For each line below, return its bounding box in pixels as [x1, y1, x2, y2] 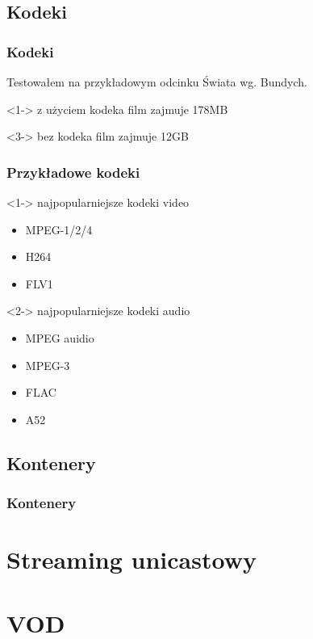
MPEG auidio [25, 329, 94, 346]
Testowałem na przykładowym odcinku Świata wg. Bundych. [6, 74, 307, 90]
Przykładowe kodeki [6, 162, 140, 182]
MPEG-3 [25, 356, 70, 373]
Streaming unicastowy [6, 543, 257, 576]
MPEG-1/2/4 [25, 221, 93, 238]
